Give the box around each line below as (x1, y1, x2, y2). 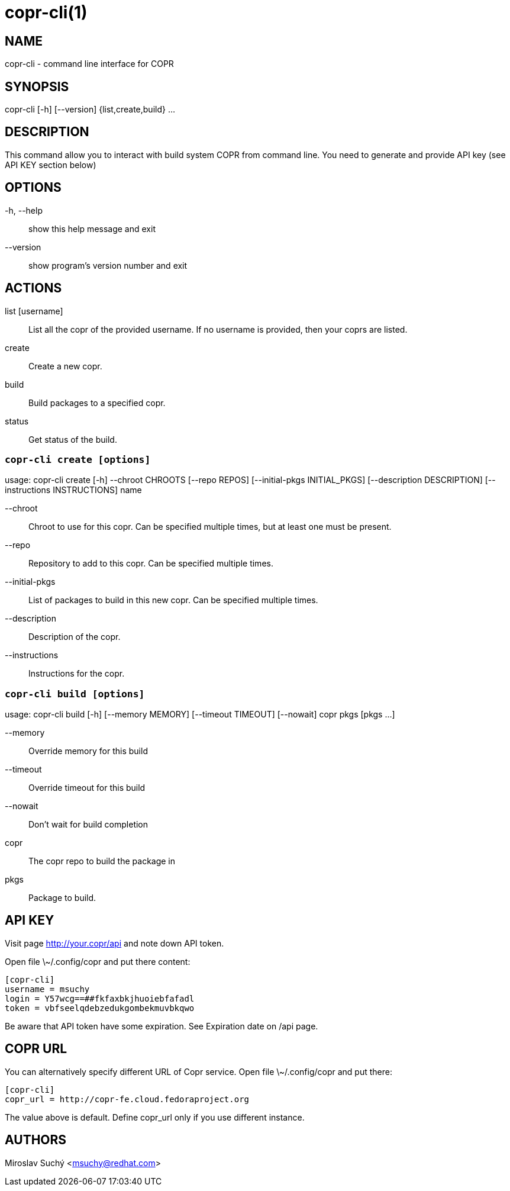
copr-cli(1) (5, 2, 88, 22)
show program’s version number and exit (28, 260, 188, 271)
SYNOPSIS (5, 79, 69, 94)
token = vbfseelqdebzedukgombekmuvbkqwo (5, 1003, 195, 1013)
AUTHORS (5, 1132, 67, 1148)
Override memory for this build (28, 746, 148, 757)
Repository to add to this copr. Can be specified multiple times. (28, 558, 273, 569)
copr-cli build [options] (5, 688, 145, 700)
